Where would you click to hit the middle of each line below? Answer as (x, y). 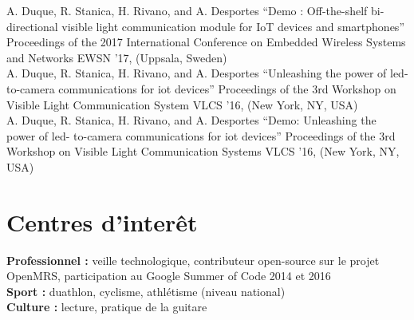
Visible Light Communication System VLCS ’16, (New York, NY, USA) (182, 104)
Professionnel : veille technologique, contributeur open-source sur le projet (193, 260)
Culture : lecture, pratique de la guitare (107, 307)
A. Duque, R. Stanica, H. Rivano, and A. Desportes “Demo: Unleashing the (191, 120)
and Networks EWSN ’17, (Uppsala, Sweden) (117, 57)
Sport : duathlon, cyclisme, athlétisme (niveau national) (146, 291)
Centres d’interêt (102, 221)
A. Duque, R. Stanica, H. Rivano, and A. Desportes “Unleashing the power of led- (207, 73)
